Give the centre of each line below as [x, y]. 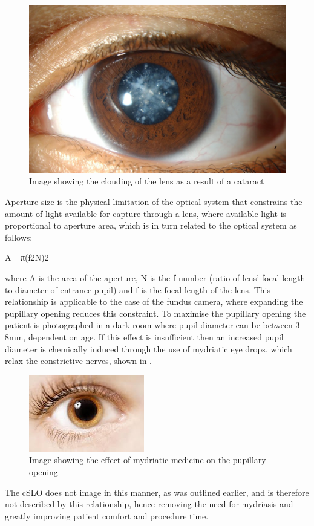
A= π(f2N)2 [27, 257]
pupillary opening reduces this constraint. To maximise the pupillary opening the [155, 313]
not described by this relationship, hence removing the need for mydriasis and [149, 504]
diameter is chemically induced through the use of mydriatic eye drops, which [149, 349]
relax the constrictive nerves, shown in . [78, 361]
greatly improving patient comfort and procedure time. [107, 515]
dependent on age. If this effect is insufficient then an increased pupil [156, 336]
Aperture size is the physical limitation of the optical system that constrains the [154, 202]
